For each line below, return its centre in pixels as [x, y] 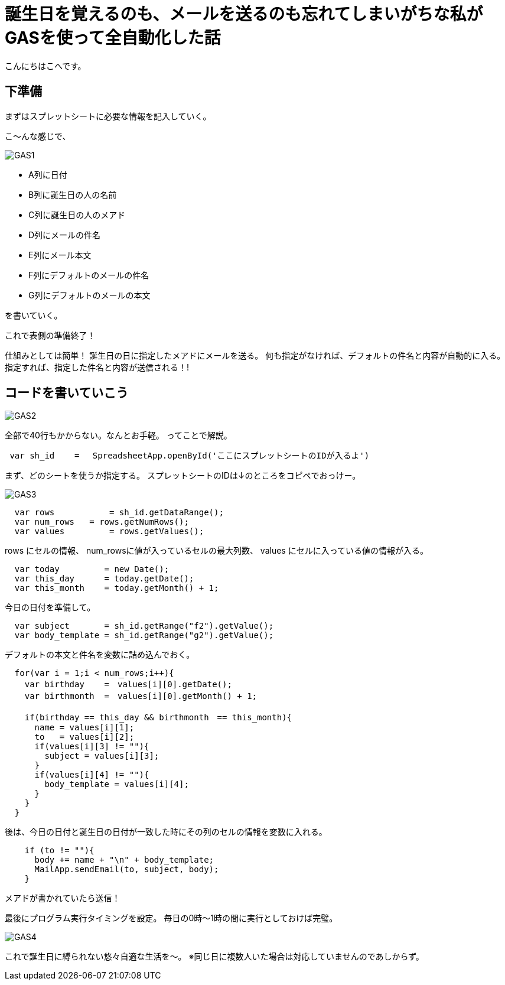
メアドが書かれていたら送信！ [63, 898]
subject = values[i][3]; [102, 756]
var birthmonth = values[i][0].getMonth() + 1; [141, 696]
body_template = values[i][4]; [117, 784]
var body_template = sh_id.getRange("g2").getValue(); [144, 635]
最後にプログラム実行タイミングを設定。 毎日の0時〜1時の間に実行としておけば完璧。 [171, 918]
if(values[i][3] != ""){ [92, 747]
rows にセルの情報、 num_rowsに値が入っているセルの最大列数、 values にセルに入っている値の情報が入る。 [216, 551]
